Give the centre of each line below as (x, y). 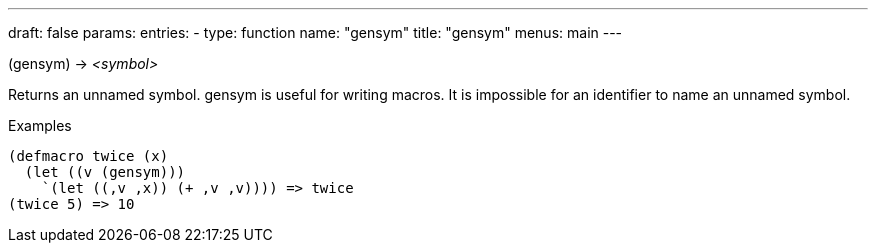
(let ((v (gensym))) (105, 172)
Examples (40, 125)
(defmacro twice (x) (88, 156)
